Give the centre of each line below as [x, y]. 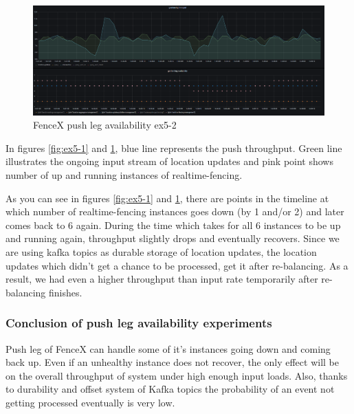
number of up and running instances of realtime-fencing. [124, 174]
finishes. [66, 292]
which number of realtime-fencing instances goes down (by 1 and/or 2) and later [175, 211]
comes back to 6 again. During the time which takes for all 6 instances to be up [173, 225]
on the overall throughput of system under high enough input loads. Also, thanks [177, 375]
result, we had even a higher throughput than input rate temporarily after [162, 279]
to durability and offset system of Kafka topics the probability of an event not [170, 389]
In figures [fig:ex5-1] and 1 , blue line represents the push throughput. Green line [174, 148]
